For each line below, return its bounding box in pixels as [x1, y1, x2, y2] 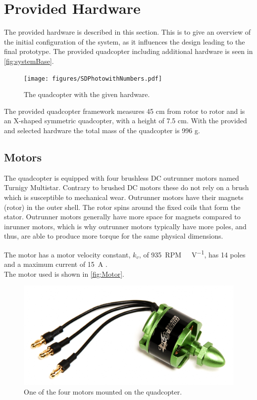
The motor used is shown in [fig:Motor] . [4, 268, 124, 279]
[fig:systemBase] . [4, 55, 54, 66]
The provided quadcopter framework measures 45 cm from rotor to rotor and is [4, 105, 245, 116]
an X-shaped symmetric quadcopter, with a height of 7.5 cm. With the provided [4, 115, 247, 126]
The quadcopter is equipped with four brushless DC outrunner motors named [4, 172, 239, 183]
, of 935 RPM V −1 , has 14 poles [139, 248, 246, 259]
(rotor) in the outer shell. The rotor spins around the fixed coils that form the [4, 201, 241, 212]
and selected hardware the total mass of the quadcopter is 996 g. [4, 125, 200, 135]
